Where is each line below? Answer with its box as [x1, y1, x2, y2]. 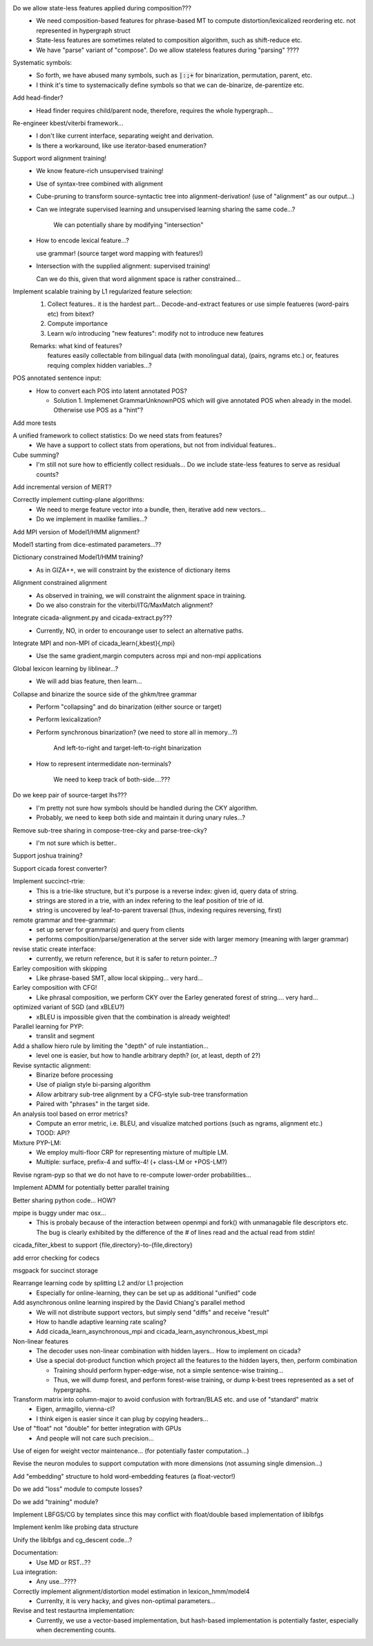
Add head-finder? [12, 93, 64, 102]
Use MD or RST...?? [36, 1558, 91, 1566]
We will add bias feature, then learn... [36, 677, 142, 685]
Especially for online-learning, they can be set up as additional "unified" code [36, 1288, 257, 1297]
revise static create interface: [12, 945, 96, 953]
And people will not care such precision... [36, 1434, 155, 1442]
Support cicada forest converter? [12, 864, 107, 872]
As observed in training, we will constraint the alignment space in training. [36, 591, 247, 599]
